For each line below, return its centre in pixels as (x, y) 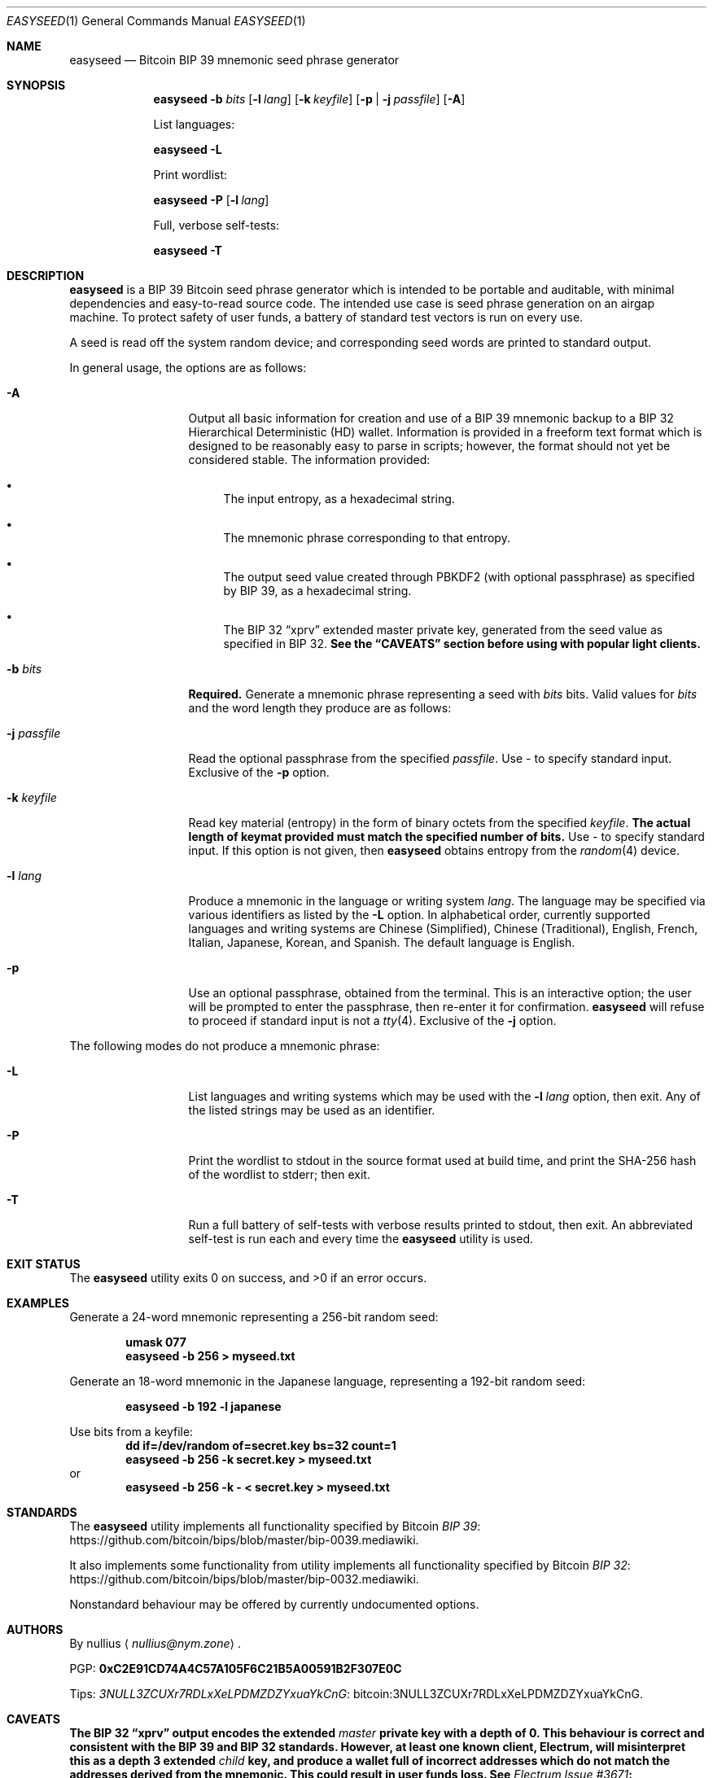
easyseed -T (188, 250)
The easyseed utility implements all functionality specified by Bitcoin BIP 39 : (275, 1526)
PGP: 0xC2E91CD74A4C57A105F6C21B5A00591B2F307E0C (236, 1669)
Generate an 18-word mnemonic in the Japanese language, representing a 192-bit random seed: (328, 1381)
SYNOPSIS (36, 85)
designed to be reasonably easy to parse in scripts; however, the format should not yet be (429, 446)
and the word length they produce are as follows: (320, 708)
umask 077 (156, 1342)
